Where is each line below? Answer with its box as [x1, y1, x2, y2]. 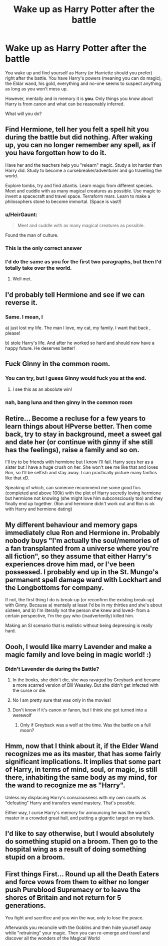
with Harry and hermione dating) [5, 506, 72, 512]
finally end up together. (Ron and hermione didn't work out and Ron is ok [5, 501, 155, 507]
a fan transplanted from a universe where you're [5, 544, 159, 553]
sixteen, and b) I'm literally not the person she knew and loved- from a [5, 607, 150, 613]
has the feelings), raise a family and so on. [5, 446, 140, 454]
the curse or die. [12, 687, 46, 693]
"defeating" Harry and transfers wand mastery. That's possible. [5, 800, 136, 806]
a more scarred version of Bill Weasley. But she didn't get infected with [12, 682, 159, 688]
